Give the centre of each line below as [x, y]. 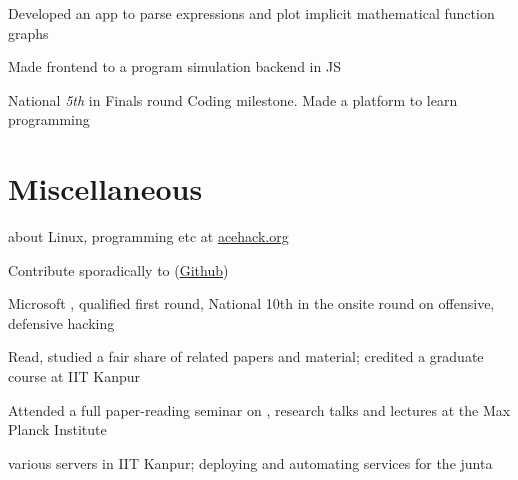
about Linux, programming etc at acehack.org [148, 236]
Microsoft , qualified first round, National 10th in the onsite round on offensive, [251, 303]
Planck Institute [57, 429]
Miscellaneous [105, 188]
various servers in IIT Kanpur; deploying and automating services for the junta [250, 462]
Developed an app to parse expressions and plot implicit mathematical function [251, 13]
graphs [28, 32]
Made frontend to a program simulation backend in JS [174, 66]
